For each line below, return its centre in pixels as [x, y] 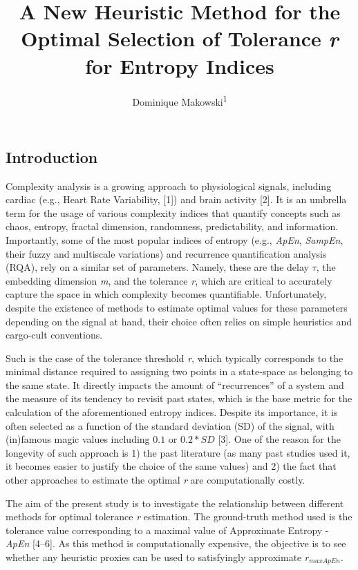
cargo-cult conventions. [54, 335]
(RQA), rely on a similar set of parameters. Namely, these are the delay [157, 267]
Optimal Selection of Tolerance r [180, 39]
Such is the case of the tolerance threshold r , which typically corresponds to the [175, 358]
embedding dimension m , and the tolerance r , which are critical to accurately [169, 280]
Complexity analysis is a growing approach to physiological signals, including [169, 186]
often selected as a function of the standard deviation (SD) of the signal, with [170, 425]
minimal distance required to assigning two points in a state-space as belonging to [179, 371]
